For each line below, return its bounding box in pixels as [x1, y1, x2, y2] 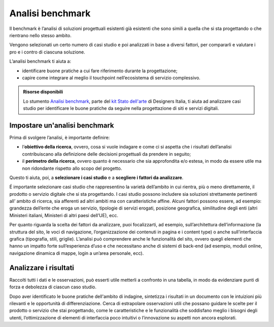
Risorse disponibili [23, 89, 63, 95]
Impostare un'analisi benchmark [9, 121, 114, 130]
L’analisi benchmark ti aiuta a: [9, 58, 72, 65]
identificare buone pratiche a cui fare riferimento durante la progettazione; [22, 68, 178, 74]
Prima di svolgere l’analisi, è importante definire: [9, 134, 110, 140]
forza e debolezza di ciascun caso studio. [9, 284, 96, 290]
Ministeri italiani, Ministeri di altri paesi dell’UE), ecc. [9, 212, 119, 218]
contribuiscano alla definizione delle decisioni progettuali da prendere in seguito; [22, 151, 191, 157]
